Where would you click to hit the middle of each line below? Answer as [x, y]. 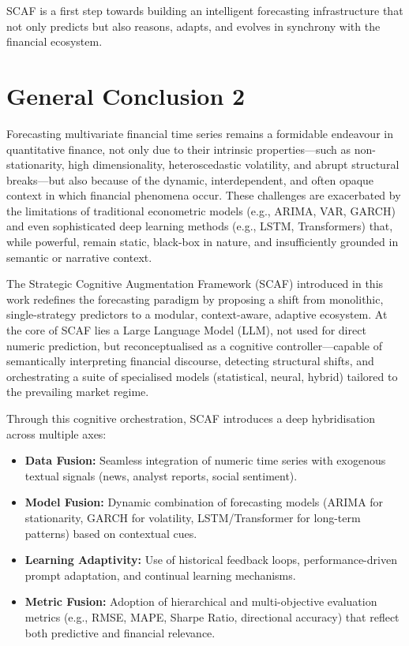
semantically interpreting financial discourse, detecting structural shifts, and [190, 361]
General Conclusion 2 [126, 95]
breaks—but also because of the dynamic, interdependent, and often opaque [190, 179]
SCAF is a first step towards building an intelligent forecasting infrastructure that [205, 10]
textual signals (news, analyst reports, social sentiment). [161, 475]
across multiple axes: [56, 433]
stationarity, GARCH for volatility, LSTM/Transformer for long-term [193, 517]
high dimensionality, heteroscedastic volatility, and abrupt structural [234, 164]
